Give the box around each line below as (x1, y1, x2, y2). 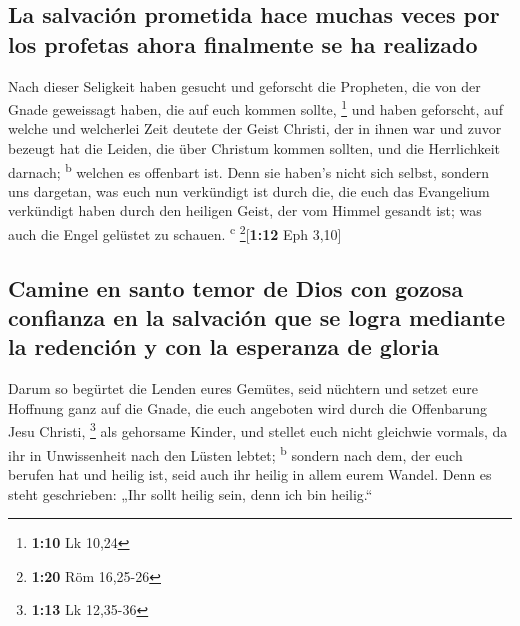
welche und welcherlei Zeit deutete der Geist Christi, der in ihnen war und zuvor (8, 118, 502, 139)
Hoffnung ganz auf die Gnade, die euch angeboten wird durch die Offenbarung (8, 397, 487, 418)
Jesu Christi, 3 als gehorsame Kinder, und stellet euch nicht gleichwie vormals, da (8, 418, 508, 442)
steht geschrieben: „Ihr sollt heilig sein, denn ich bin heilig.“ (8, 483, 373, 504)
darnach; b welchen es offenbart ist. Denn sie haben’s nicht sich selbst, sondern (8, 158, 490, 182)
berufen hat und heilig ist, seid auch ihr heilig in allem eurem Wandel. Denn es (8, 463, 492, 484)
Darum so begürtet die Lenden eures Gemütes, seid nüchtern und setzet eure (8, 378, 479, 399)
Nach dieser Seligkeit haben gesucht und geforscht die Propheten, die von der (8, 75, 481, 96)
